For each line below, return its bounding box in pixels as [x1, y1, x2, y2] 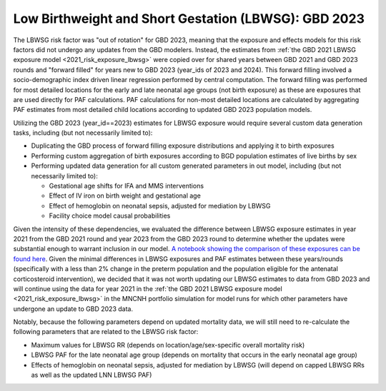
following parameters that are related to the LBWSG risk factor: [13, 327, 199, 336]
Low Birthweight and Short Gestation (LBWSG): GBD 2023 [13, 11, 365, 26]
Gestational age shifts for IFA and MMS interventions [49, 182, 204, 191]
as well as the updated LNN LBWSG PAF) [31, 371, 152, 380]
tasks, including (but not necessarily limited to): [13, 128, 153, 137]
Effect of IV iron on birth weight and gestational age [49, 191, 202, 200]
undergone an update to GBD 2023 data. [13, 304, 134, 313]
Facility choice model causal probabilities [49, 211, 171, 220]
